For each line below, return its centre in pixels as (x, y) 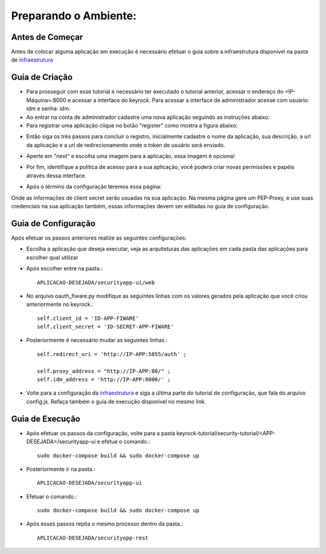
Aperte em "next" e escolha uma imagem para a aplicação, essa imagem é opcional (130, 156)
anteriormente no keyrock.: (60, 304)
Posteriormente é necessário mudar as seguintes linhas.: (97, 340)
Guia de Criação (42, 78)
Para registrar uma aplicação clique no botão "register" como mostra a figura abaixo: (132, 125)
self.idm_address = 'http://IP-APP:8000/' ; (104, 380)
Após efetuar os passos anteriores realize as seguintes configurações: (99, 238)
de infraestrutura (32, 60)
